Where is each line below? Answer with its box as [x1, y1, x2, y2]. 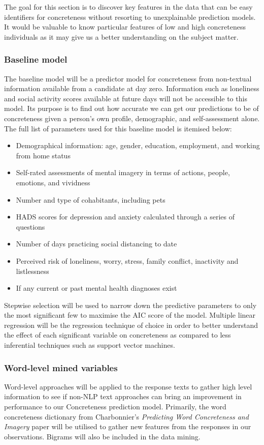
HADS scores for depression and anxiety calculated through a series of [16, 211, 235, 222]
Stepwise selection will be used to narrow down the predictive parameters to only [4, 299, 257, 310]
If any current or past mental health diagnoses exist [16, 283, 177, 293]
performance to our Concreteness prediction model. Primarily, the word [4, 401, 226, 412]
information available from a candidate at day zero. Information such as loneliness [4, 83, 259, 94]
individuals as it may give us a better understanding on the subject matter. [4, 31, 239, 42]
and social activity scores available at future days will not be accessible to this [4, 93, 247, 103]
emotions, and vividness [16, 177, 90, 187]
